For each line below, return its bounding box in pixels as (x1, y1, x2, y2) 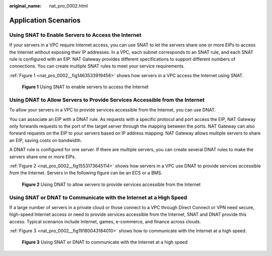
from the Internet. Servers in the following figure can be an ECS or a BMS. (9, 170, 163, 176)
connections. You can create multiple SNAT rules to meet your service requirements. (9, 63, 185, 69)
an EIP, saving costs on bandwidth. (9, 137, 82, 143)
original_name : (9, 3, 42, 9)
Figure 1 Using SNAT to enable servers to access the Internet (22, 84, 149, 90)
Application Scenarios (9, 16, 81, 25)
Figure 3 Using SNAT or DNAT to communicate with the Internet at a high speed (22, 239, 188, 245)
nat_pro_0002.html (49, 3, 88, 9)
